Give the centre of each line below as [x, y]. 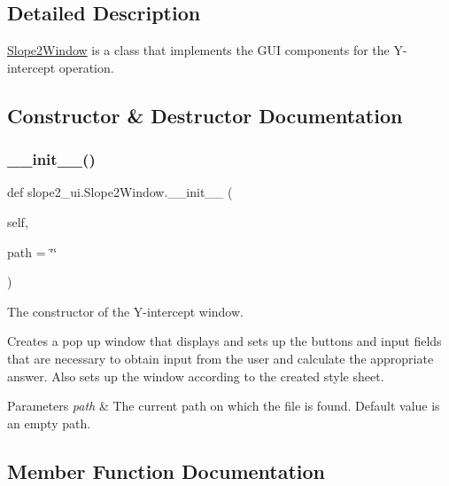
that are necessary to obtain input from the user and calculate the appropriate [221, 358]
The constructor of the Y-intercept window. [125, 311]
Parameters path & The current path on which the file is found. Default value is [224, 406]
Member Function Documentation [166, 470]
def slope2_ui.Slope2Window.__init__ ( [120, 192]
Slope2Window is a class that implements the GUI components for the [198, 50]
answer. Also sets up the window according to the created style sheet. [196, 376]
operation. [86, 67]
